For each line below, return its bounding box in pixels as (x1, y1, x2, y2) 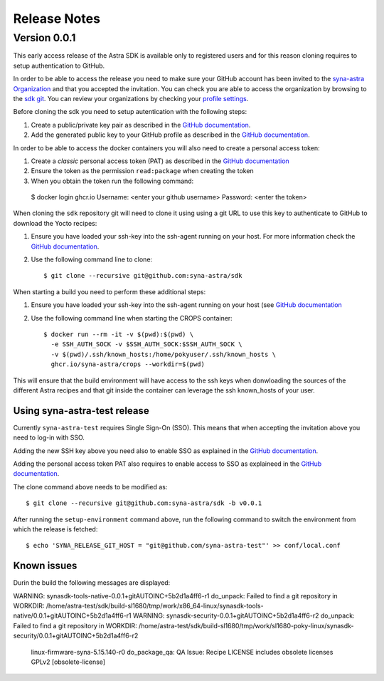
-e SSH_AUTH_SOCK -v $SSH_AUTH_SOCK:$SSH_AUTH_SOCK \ (50, 340, 242, 348)
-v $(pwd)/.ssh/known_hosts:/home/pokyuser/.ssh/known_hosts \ (50, 350, 277, 358)
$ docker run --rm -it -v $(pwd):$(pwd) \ (43, 330, 194, 338)
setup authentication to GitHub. (13, 61, 105, 70)
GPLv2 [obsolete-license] (31, 657, 106, 666)
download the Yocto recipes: (13, 219, 97, 227)
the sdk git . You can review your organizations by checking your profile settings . (13, 94, 249, 103)
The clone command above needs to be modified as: (13, 482, 168, 491)
